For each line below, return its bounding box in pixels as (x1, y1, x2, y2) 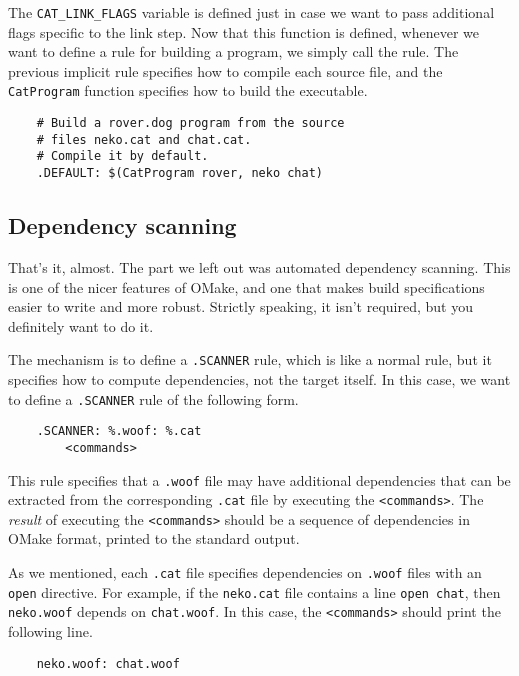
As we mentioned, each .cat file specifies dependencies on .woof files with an (8, 562, 482, 583)
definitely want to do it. (8, 315, 154, 336)
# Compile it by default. (36, 149, 209, 164)
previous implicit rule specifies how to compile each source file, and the (8, 60, 443, 81)
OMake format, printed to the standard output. (8, 528, 300, 549)
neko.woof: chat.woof (36, 656, 180, 671)
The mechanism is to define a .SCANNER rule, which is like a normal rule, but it (8, 349, 492, 370)
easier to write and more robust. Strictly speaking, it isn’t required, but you (8, 296, 473, 317)
